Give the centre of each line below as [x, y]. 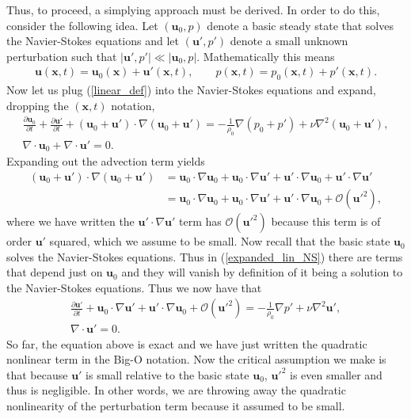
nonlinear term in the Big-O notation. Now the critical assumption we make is [196, 359]
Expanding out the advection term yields [106, 161]
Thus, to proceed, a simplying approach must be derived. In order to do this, [193, 10]
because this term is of [326, 221]
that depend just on [55, 272]
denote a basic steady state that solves [300, 25]
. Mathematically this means [266, 56]
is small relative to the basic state [167, 374]
